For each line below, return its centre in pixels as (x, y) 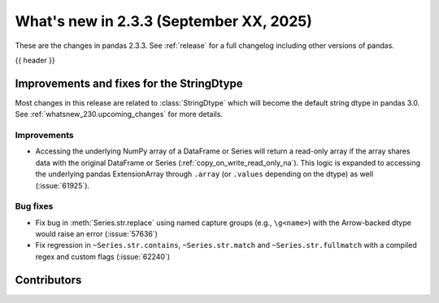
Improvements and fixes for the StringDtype (129, 83)
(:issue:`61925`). (62, 185)
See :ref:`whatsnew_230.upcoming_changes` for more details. (119, 115)
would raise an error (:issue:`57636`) (97, 234)
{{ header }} (35, 60)
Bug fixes (34, 206)
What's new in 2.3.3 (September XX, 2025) (164, 21)
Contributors (48, 280)
